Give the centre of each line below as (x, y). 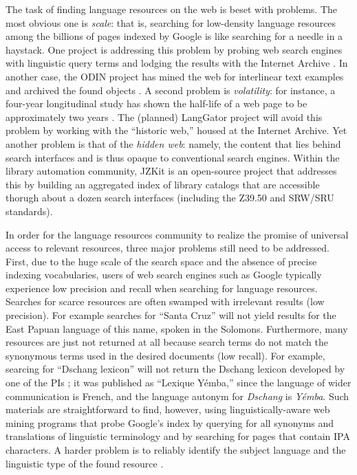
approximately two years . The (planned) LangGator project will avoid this (164, 117)
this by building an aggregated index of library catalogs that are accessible (163, 184)
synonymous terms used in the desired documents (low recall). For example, (165, 355)
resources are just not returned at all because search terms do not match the (167, 342)
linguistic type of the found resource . (85, 463)
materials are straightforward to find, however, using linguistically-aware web (168, 409)
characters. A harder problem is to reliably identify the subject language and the (176, 450)
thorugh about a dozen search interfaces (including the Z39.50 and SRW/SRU (170, 198)
